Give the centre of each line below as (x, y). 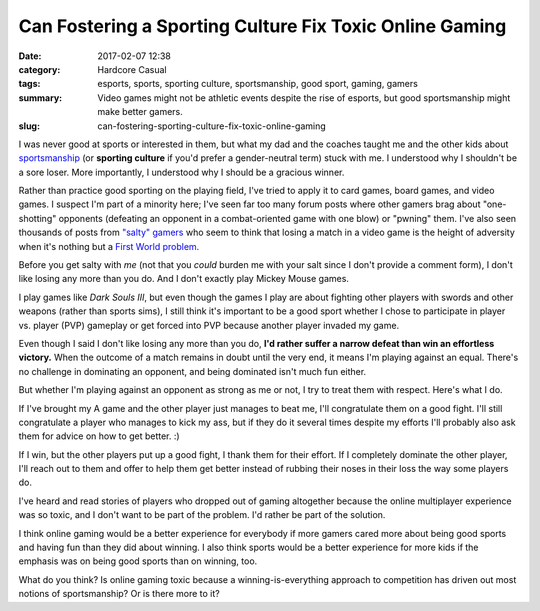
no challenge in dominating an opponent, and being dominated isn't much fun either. (192, 371)
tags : (29, 84)
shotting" (37, 218)
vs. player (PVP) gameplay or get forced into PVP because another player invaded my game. (209, 325)
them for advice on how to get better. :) (99, 436)
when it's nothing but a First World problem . (109, 246)
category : (39, 69)
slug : (29, 126)
